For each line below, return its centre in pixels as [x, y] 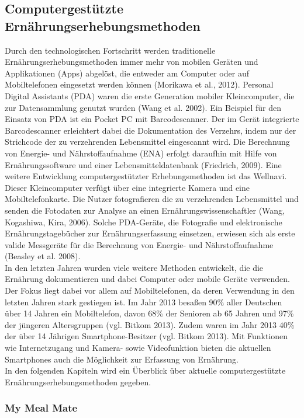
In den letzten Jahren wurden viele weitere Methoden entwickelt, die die [134, 267]
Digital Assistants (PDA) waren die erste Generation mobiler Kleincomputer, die [150, 95]
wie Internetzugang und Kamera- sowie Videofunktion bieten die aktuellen [138, 348]
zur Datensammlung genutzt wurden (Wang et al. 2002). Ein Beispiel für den [143, 107]
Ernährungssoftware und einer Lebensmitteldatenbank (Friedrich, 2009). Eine [143, 164]
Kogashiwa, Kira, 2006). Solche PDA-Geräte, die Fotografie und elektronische [144, 222]
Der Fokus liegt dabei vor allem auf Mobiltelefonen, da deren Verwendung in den [150, 290]
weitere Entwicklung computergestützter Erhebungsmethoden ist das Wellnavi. [146, 176]
